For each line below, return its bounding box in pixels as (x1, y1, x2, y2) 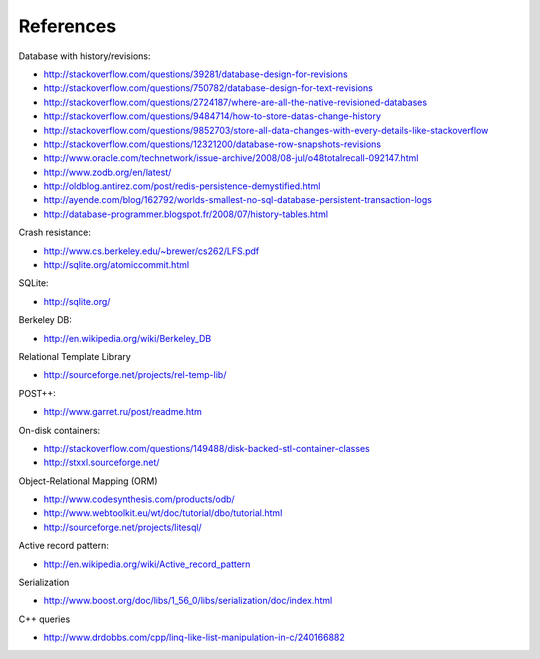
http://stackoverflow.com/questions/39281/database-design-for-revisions (43, 68, 349, 80)
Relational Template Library (18, 350, 132, 362)
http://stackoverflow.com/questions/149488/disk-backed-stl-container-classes (43, 442, 370, 454)
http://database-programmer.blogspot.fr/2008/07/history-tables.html (43, 208, 329, 220)
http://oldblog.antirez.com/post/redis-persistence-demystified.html (43, 180, 321, 192)
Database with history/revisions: (18, 50, 151, 62)
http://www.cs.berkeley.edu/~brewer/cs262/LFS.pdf (43, 245, 260, 257)
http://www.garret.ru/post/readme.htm (43, 406, 202, 418)
